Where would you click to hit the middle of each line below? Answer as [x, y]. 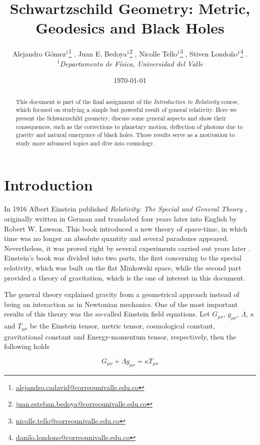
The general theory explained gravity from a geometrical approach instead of [122, 294]
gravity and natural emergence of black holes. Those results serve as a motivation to [125, 135]
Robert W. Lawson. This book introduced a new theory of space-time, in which [126, 228]
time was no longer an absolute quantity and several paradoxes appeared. [116, 238]
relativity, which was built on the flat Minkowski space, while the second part [123, 267]
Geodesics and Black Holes [130, 28]
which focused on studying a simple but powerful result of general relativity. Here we [126, 110]
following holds [27, 346]
